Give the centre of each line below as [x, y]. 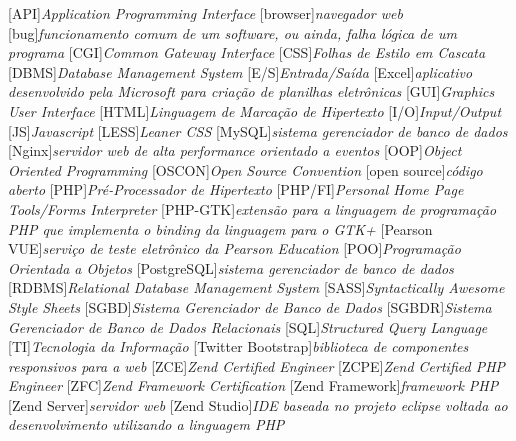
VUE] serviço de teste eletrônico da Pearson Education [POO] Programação [234, 248]
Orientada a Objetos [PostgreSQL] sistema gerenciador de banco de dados [231, 267]
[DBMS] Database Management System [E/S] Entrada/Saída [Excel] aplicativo [240, 71]
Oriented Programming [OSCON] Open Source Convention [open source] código [245, 169]
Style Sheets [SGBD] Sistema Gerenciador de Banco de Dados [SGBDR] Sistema [250, 306]
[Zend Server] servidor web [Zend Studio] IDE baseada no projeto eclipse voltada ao [258, 404]
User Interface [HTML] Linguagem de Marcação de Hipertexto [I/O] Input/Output [255, 110]
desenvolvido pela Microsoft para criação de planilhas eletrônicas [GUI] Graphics [251, 91]
